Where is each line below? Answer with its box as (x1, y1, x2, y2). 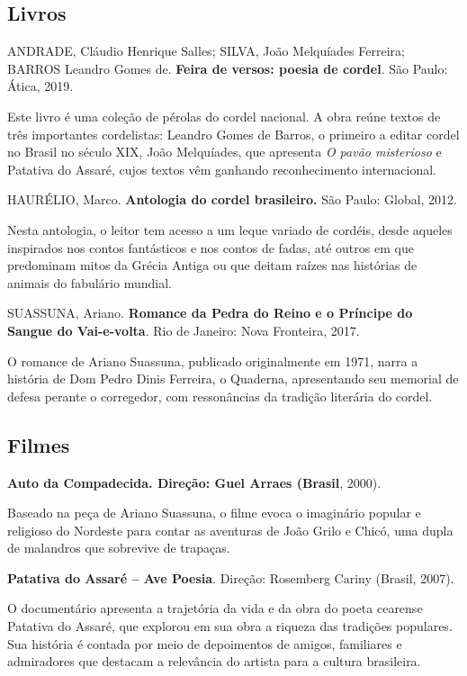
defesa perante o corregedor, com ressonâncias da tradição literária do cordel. (7, 386, 433, 405)
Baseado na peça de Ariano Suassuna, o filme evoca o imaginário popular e (7, 503, 421, 522)
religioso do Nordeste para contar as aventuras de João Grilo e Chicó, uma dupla (7, 520, 454, 539)
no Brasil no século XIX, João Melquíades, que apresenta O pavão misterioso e (7, 142, 442, 161)
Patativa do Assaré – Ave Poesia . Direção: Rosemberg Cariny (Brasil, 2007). (7, 568, 454, 587)
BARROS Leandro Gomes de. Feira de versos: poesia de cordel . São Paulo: (7, 59, 448, 77)
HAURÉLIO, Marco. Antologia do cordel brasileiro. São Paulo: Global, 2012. (7, 190, 458, 209)
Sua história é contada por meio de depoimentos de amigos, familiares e (7, 634, 402, 653)
